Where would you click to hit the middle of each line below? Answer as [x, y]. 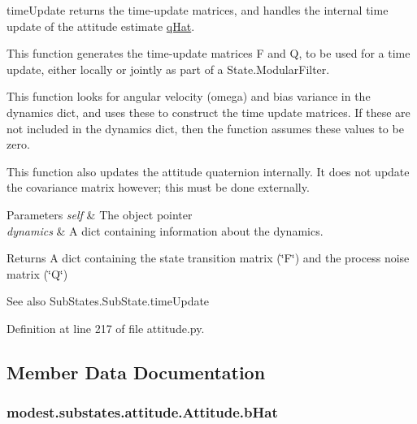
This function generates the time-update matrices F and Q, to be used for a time [208, 53]
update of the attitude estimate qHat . [101, 26]
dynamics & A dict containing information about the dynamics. [165, 230]
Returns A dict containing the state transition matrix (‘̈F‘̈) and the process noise [208, 258]
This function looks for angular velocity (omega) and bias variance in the [189, 96]
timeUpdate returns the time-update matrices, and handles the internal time [198, 10]
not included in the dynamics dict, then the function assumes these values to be [205, 128]
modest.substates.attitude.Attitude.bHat [142, 412]
